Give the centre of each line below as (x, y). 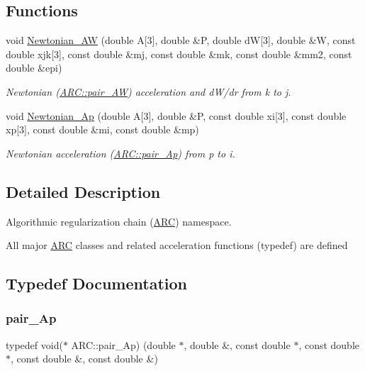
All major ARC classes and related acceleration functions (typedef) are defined (177, 245)
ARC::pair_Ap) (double (123, 344)
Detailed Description (83, 191)
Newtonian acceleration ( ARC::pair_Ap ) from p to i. (120, 153)
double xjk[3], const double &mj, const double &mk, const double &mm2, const (179, 54)
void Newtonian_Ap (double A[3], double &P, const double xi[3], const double (176, 115)
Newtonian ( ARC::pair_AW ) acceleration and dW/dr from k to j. (148, 91)
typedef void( (34, 344)
